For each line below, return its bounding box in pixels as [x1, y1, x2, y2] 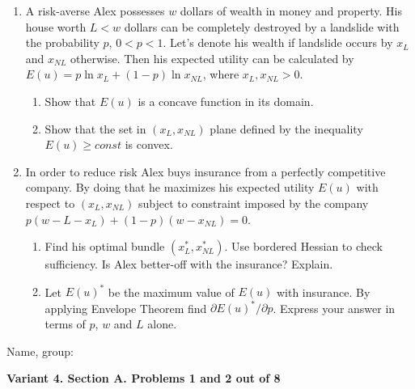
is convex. [125, 136, 173, 153]
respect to [25, 194, 75, 211]
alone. [147, 315, 177, 332]
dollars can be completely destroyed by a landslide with [124, 18, 400, 35]
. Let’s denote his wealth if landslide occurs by [163, 34, 393, 51]
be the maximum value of [108, 283, 235, 300]
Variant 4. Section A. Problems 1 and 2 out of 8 [6, 370, 281, 387]
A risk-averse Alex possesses [25, 2, 165, 19]
